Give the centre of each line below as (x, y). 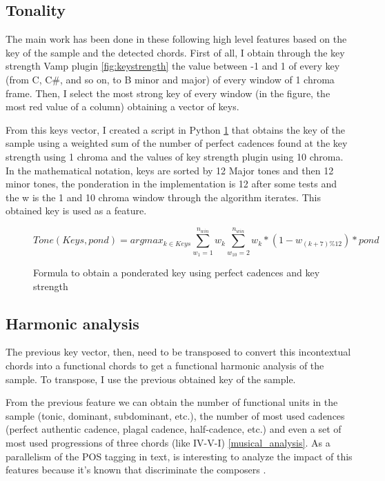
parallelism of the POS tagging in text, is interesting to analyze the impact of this (179, 456)
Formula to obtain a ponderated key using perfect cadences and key (177, 273)
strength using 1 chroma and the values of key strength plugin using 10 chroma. (175, 156)
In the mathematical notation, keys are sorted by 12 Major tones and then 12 (170, 170)
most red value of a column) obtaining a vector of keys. (122, 106)
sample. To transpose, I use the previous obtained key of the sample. (151, 379)
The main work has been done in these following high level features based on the (176, 39)
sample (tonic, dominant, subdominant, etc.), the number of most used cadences (175, 415)
